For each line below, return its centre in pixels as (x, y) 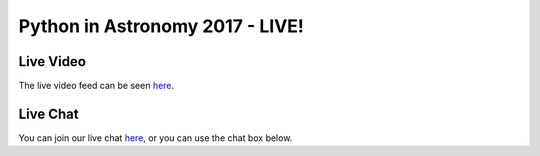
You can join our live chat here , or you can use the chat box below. (155, 137)
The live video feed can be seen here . (96, 86)
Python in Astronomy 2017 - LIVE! (161, 26)
